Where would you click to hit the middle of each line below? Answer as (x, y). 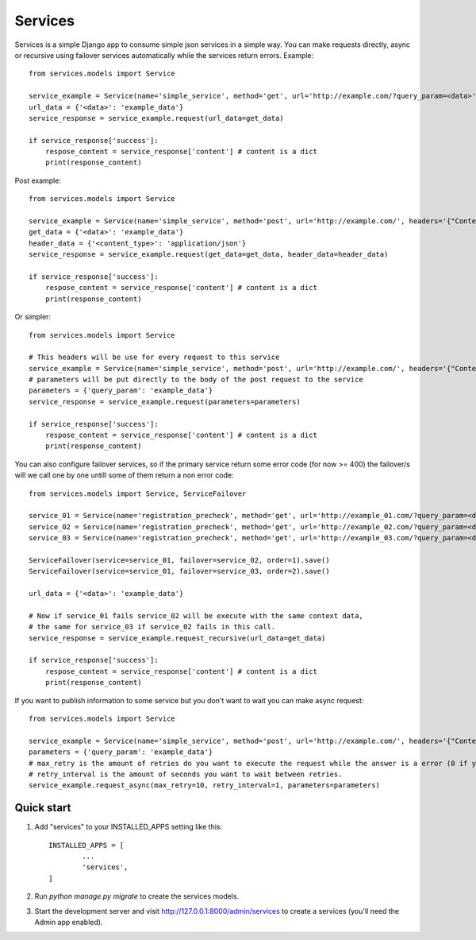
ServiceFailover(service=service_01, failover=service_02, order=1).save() (179, 560)
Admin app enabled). (69, 923)
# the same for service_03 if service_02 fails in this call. (152, 627)
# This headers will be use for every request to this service (154, 357)
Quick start (43, 808)
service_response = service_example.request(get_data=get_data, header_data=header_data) (209, 255)
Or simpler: (33, 317)
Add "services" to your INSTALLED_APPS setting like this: (129, 827)
